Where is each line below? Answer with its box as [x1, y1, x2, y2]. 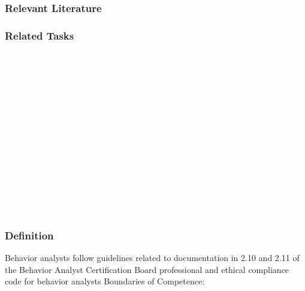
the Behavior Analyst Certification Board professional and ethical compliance [5, 263, 289, 275]
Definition [5, 227, 54, 242]
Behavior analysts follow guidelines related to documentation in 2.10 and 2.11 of [5, 251, 300, 264]
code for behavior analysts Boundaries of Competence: [5, 275, 205, 287]
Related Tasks [5, 28, 74, 43]
